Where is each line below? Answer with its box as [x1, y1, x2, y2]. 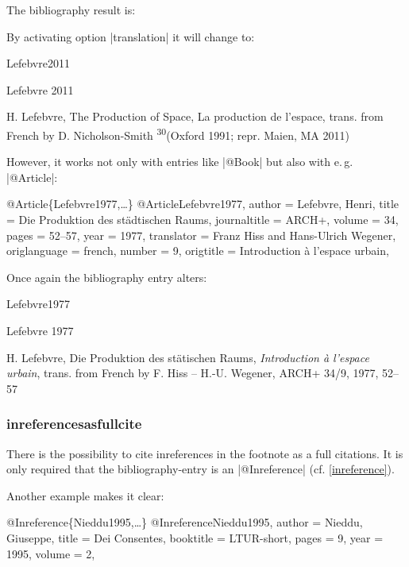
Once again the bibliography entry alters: [6, 268, 207, 285]
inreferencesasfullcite [6, 414, 142, 434]
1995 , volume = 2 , [6, 545, 95, 561]
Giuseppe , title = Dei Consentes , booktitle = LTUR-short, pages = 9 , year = [6, 529, 384, 546]
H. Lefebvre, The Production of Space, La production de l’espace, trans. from [6, 108, 384, 125]
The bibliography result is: [6, 2, 136, 17]
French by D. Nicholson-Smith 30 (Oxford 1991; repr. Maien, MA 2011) [6, 124, 349, 143]
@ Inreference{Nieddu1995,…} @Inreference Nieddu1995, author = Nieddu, [6, 514, 363, 530]
